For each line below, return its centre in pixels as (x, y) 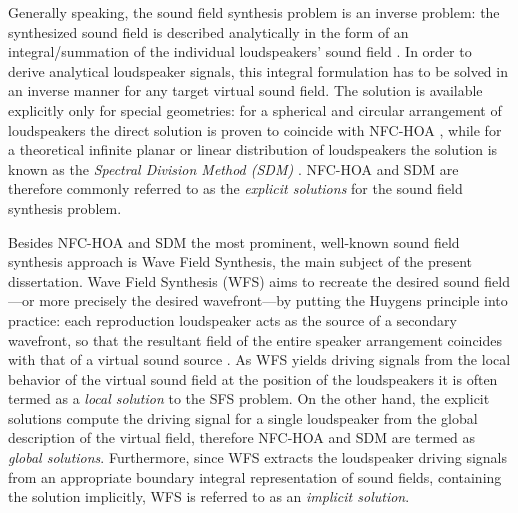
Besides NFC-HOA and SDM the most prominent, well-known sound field (234, 241)
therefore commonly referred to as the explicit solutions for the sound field (235, 188)
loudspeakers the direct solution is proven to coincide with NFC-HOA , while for (255, 129)
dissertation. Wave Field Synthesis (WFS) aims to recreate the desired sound (244, 280)
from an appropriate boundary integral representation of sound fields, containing (255, 476)
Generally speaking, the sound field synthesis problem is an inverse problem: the (254, 12)
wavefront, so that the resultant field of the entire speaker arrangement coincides (255, 339)
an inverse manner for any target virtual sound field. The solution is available (245, 90)
